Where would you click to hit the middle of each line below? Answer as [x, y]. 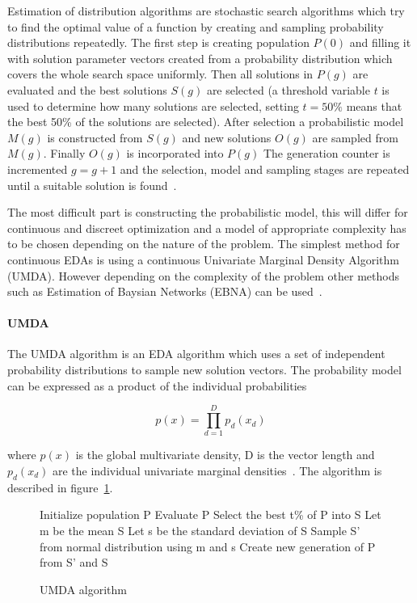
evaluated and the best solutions [87, 89]
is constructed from [95, 137]
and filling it [380, 42]
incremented [38, 169]
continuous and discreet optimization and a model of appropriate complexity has [207, 228]
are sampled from [355, 137]
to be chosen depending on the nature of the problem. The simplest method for [204, 244]
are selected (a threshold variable [288, 89]
